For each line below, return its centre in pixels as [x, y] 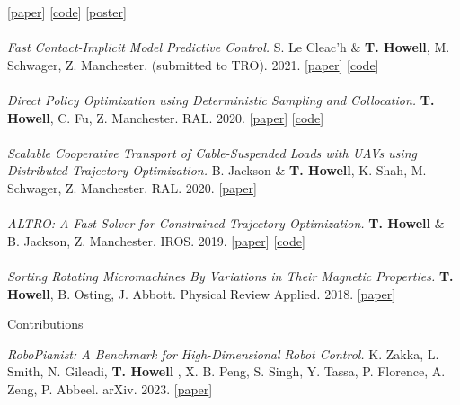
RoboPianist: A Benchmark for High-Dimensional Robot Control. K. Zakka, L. [223, 353]
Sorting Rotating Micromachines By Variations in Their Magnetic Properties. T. [230, 275]
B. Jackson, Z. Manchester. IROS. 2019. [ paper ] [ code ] [156, 240]
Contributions [45, 324]
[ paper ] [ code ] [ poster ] [67, 12]
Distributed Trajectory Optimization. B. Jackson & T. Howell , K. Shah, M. [217, 170]
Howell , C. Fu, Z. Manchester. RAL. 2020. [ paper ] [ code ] [166, 117]
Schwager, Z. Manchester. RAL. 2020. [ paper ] [132, 187]
